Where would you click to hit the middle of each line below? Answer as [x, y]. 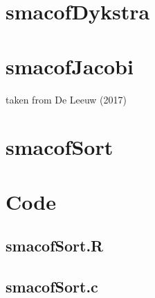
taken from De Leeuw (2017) [66, 99]
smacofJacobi [70, 66]
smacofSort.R [55, 246]
